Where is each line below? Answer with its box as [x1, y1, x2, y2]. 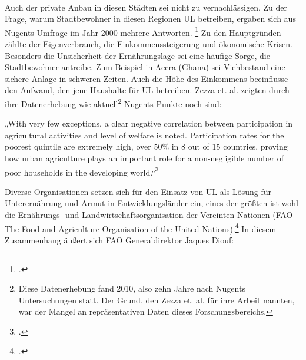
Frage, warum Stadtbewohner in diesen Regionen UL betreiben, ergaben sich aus [5, 12, 296, 25]
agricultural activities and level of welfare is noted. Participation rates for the [5, 128, 284, 141]
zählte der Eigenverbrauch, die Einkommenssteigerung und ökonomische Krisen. [5, 38, 292, 50]
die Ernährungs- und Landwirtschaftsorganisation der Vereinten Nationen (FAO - [5, 209, 298, 221]
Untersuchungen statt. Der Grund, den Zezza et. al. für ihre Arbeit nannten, [18, 293, 295, 306]
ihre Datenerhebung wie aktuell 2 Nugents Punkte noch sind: [5, 96, 222, 110]
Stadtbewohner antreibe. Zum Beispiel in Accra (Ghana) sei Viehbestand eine [5, 61, 285, 73]
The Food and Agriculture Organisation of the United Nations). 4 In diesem [5, 220, 277, 235]
